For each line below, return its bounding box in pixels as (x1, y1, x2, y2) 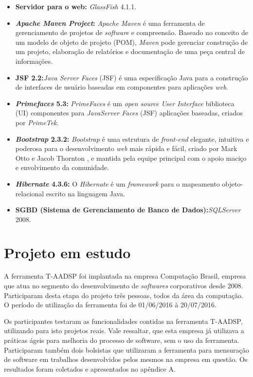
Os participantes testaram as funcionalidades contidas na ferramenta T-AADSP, (4, 316, 243, 326)
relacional (15, 188, 44, 198)
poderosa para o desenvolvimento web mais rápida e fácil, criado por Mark (15, 143, 237, 153)
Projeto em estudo (4, 243, 131, 263)
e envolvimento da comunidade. (15, 162, 109, 172)
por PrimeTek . (15, 117, 59, 127)
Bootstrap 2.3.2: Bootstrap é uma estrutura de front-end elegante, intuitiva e (15, 133, 249, 144)
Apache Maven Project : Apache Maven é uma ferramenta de (15, 18, 205, 28)
